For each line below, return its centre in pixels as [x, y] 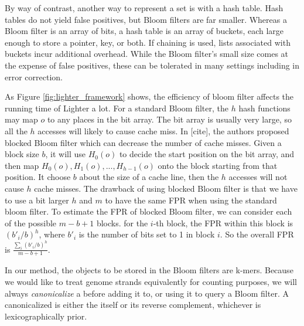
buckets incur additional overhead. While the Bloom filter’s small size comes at [147, 54]
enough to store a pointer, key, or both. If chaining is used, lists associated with [148, 42]
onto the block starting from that [218, 165]
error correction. [34, 77]
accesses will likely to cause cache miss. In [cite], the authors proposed [163, 130]
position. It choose [38, 177]
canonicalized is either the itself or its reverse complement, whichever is [133, 305]
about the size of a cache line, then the [149, 177]
